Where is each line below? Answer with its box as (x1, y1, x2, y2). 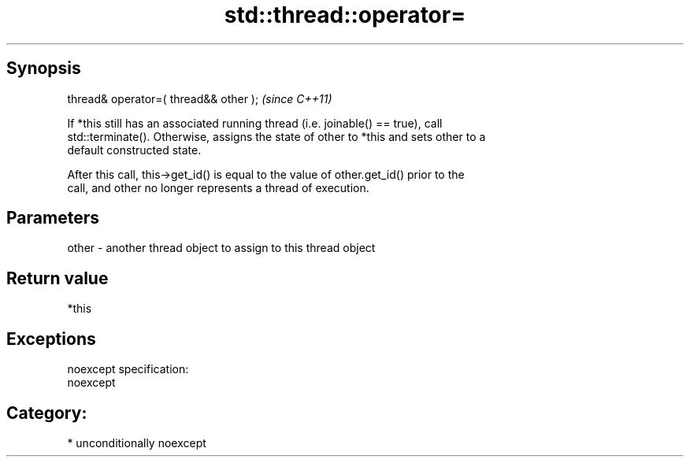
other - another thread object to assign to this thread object (67, 241, 376, 255)
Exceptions (6, 328, 96, 349)
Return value (6, 268, 109, 288)
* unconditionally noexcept (67, 435, 206, 450)
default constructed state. (67, 143, 202, 157)
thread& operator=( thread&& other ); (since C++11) (67, 91, 332, 106)
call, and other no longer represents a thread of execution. (67, 180, 369, 194)
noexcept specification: (67, 362, 189, 376)
